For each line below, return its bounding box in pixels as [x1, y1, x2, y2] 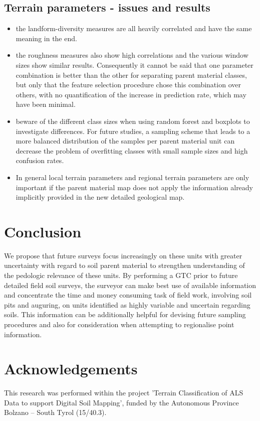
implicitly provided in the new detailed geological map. [16, 192, 185, 202]
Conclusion [4, 221, 82, 241]
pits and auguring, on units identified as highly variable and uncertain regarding [4, 299, 250, 310]
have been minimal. [16, 99, 76, 109]
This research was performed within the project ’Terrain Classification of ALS [4, 387, 243, 398]
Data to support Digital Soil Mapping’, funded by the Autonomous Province [4, 397, 239, 407]
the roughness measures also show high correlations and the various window [16, 50, 248, 60]
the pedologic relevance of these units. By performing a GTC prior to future [4, 270, 238, 280]
